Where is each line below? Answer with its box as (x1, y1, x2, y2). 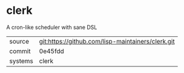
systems (9, 57, 33, 65)
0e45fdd (39, 46, 65, 55)
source (9, 37, 29, 45)
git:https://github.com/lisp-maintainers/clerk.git (39, 37, 175, 45)
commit (9, 46, 31, 55)
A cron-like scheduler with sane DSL (6, 24, 97, 31)
